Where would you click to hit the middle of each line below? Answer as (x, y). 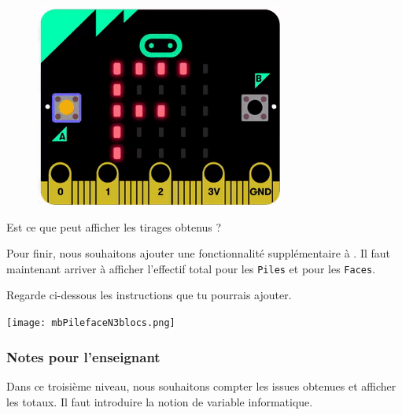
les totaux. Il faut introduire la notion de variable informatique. (160, 401)
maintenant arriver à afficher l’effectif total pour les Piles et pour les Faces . (191, 268)
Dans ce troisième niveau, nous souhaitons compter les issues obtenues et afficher (201, 385)
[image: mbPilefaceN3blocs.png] (91, 323)
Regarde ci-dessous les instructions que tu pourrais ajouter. (149, 295)
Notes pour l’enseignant (83, 356)
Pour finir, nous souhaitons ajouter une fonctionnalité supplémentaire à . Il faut (199, 253)
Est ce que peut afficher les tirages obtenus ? (114, 226)
